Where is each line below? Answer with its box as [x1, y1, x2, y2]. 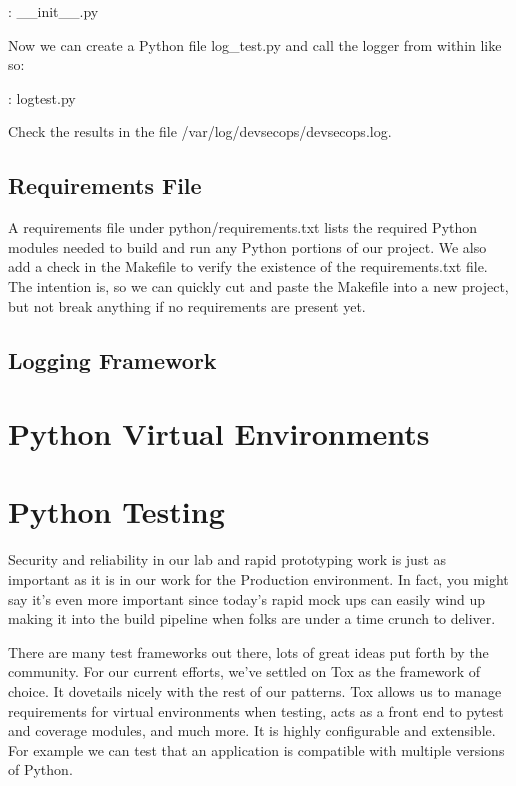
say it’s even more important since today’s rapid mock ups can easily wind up [8, 588, 485, 609]
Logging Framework [8, 344, 217, 375]
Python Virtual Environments [8, 413, 430, 454]
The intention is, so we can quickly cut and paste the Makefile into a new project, [8, 275, 509, 296]
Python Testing [8, 491, 225, 532]
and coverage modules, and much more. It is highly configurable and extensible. [8, 720, 496, 741]
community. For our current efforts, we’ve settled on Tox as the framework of [8, 661, 480, 682]
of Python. [8, 759, 73, 780]
